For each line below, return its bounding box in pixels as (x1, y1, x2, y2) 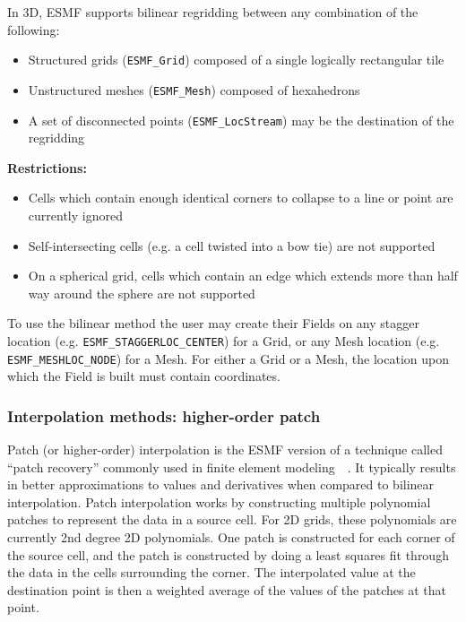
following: (7, 20, 60, 39)
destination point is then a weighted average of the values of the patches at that (7, 580, 446, 599)
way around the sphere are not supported (28, 283, 255, 302)
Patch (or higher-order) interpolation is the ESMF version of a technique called (7, 440, 443, 459)
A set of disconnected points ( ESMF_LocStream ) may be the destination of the (28, 110, 454, 129)
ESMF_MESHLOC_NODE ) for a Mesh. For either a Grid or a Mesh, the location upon (7, 349, 449, 367)
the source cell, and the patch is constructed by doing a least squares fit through (7, 545, 449, 564)
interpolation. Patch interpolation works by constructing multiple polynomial (7, 492, 431, 511)
